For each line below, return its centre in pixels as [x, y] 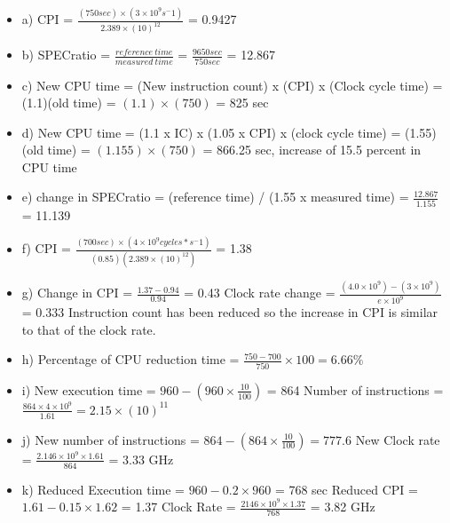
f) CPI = [46, 248]
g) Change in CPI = [77, 293]
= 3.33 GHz [141, 459]
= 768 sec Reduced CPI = [346, 489]
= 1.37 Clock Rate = [178, 507]
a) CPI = [47, 19]
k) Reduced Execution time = [103, 489]
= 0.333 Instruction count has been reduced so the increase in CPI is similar [230, 312]
